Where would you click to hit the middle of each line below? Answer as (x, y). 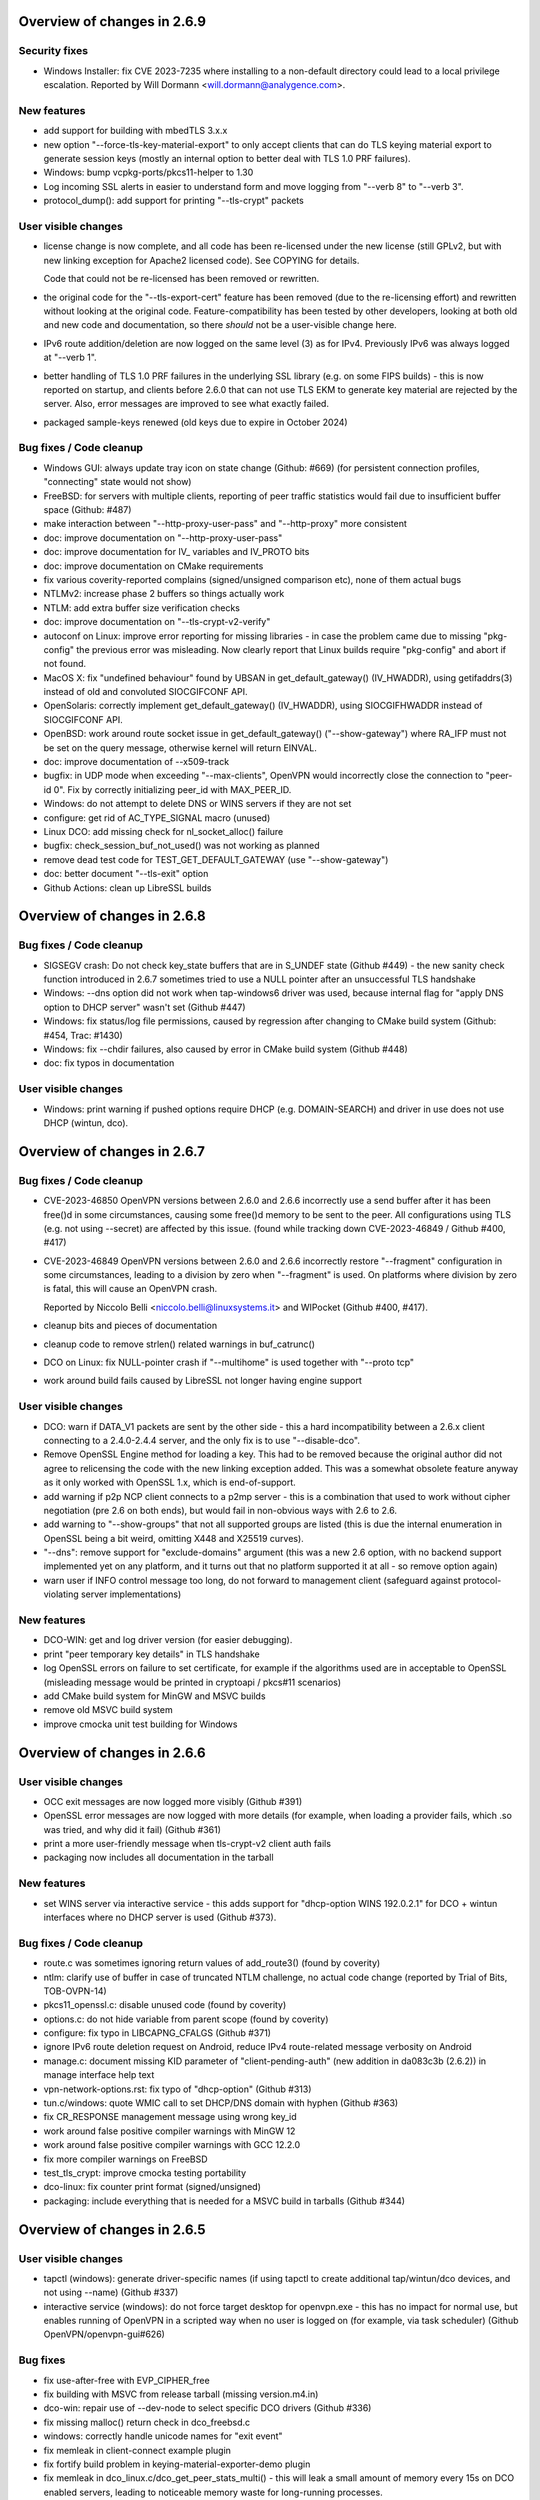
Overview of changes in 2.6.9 (112, 21)
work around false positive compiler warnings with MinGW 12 (169, 2131)
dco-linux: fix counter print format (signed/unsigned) (152, 2187)
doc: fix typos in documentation (109, 1063)
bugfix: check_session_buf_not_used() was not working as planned (181, 846)
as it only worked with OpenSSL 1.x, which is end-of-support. (170, 1482)
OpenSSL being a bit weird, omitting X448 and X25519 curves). (173, 1538)
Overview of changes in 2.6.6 (112, 1752)
